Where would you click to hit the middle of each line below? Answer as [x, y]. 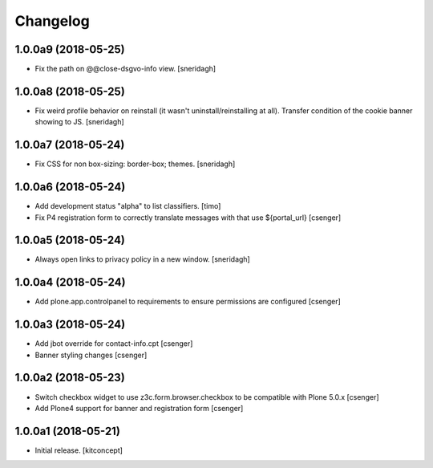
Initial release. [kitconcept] [79, 450]
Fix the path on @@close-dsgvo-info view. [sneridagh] [125, 69]
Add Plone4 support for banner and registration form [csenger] [139, 408]
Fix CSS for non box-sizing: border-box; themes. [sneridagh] [135, 164]
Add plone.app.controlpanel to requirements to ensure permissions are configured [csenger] [188, 302]
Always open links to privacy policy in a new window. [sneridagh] [142, 259]
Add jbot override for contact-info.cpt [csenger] [114, 344]
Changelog [52, 21]
